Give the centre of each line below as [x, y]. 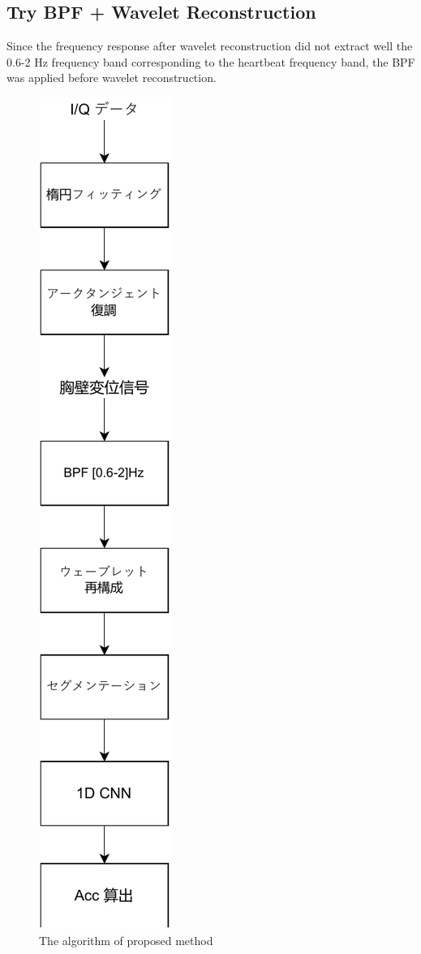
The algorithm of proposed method [126, 940]
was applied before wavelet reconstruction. [112, 78]
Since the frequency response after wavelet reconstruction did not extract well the [210, 46]
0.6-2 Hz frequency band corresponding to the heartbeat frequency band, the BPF [211, 61]
